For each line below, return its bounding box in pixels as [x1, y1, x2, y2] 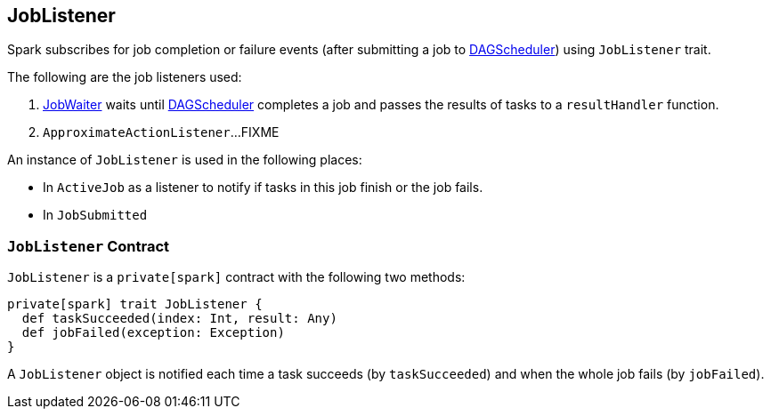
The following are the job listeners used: [7, 69, 242, 85]
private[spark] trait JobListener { [7, 297, 263, 312]
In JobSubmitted [43, 207, 148, 223]
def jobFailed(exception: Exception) [21, 325, 285, 340]
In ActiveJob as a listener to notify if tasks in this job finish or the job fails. [43, 180, 483, 196]
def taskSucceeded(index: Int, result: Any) [21, 311, 337, 326]
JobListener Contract [7, 236, 170, 255]
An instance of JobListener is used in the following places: [7, 152, 362, 168]
